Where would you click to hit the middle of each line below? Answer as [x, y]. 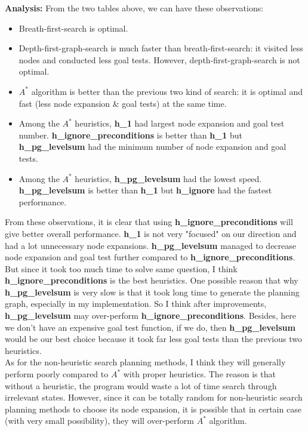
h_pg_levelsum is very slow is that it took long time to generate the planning [152, 292]
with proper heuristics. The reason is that [199, 374]
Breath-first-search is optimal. [73, 28]
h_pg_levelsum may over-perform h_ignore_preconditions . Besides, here [150, 315]
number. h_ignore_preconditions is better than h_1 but [131, 135]
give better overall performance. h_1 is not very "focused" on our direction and [151, 233]
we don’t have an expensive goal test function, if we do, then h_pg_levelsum [150, 327]
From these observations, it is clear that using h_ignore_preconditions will [149, 222]
